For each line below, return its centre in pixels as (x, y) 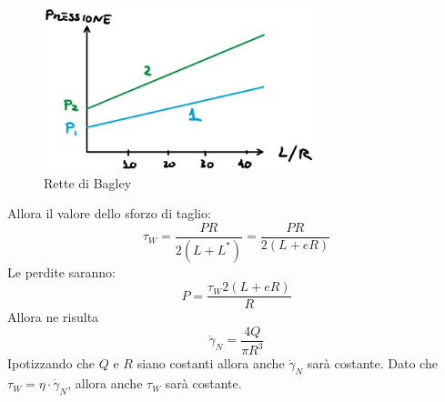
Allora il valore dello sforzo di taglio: (109, 213)
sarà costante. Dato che (372, 363)
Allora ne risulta (53, 317)
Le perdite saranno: (61, 271)
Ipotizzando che (51, 363)
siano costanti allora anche (211, 363)
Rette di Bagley (88, 182)
